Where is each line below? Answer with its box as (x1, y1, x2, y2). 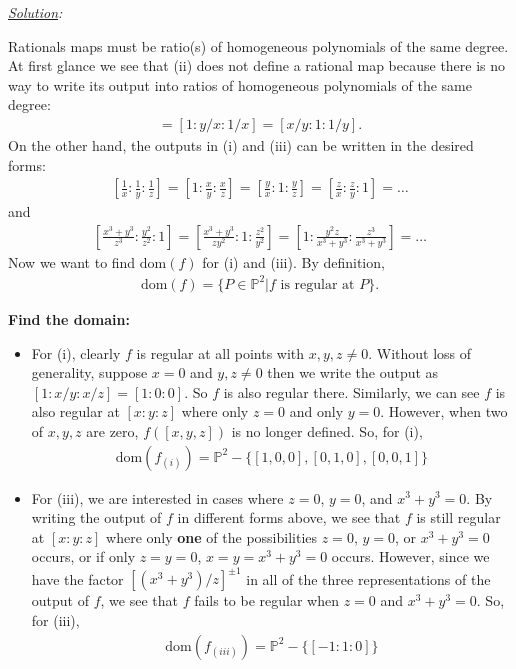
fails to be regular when (194, 590, 340, 611)
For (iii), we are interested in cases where (31, 487, 284, 508)
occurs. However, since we (331, 546, 490, 567)
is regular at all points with (136, 342, 305, 363)
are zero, (86, 420, 139, 441)
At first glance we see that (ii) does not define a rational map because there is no (8, 55, 506, 76)
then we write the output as (267, 362, 439, 383)
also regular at (31, 401, 120, 422)
